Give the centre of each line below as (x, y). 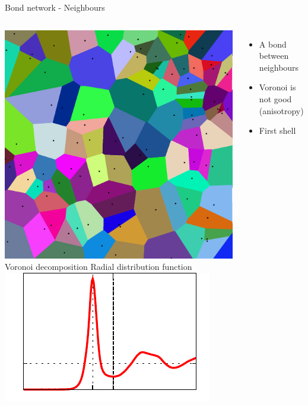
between (274, 56)
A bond (273, 44)
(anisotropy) (281, 110)
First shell (277, 130)
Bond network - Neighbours (55, 7)
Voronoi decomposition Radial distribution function (99, 267)
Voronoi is (277, 87)
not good (275, 98)
